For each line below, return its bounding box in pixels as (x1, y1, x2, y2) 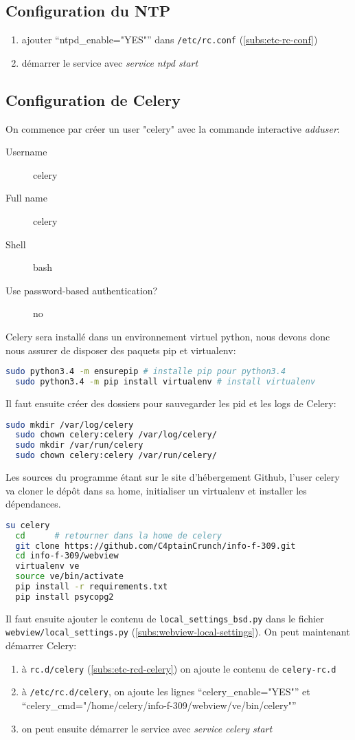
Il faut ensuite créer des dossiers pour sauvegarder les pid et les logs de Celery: (5, 395, 336, 410)
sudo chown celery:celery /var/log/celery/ (15, 430, 217, 440)
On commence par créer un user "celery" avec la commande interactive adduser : (5, 121, 340, 135)
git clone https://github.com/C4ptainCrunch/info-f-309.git (15, 541, 296, 551)
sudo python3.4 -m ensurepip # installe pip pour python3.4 (5, 367, 286, 377)
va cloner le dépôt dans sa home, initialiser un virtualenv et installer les (5, 483, 307, 497)
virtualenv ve (15, 561, 80, 572)
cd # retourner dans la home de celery (15, 530, 222, 541)
